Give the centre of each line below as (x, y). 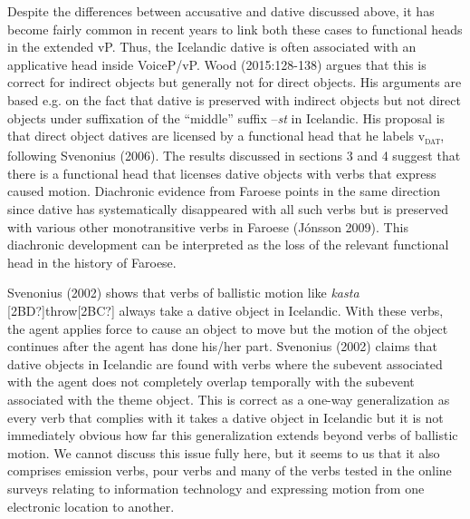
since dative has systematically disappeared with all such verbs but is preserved (228, 209)
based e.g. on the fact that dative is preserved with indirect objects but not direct (234, 99)
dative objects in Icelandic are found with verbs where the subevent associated (225, 363)
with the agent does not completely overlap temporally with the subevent (211, 382)
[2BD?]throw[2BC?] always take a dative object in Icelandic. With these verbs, (225, 311)
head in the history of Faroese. (92, 262)
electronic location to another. (91, 506)
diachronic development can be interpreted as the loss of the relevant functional (228, 245)
